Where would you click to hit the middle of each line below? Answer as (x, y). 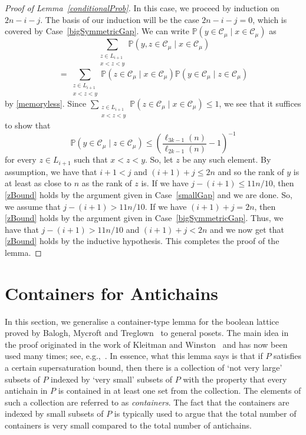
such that (91, 159)
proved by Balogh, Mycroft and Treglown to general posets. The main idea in (147, 333)
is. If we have (165, 183)
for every (21, 159)
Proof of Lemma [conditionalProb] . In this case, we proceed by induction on (142, 8)
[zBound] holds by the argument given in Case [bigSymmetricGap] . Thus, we (144, 218)
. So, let (159, 159)
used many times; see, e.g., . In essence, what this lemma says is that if (134, 356)
